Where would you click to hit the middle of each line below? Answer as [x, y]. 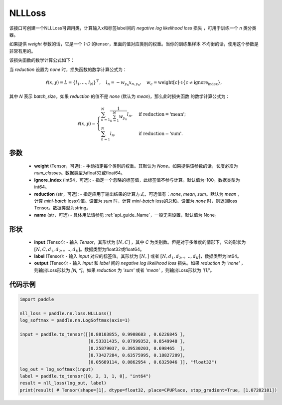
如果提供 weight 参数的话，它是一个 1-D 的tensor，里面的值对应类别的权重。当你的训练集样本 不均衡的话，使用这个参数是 [134, 44]
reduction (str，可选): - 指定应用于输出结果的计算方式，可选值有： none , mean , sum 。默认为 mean [135, 194]
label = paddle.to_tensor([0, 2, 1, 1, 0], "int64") [85, 376]
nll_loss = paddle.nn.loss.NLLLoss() [66, 313]
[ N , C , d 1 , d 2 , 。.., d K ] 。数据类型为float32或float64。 [89, 250]
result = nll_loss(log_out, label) [63, 383]
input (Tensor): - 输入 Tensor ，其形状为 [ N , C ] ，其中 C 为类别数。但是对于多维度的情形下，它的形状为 [140, 242]
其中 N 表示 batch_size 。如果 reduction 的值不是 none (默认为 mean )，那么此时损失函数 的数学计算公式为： [120, 96]
